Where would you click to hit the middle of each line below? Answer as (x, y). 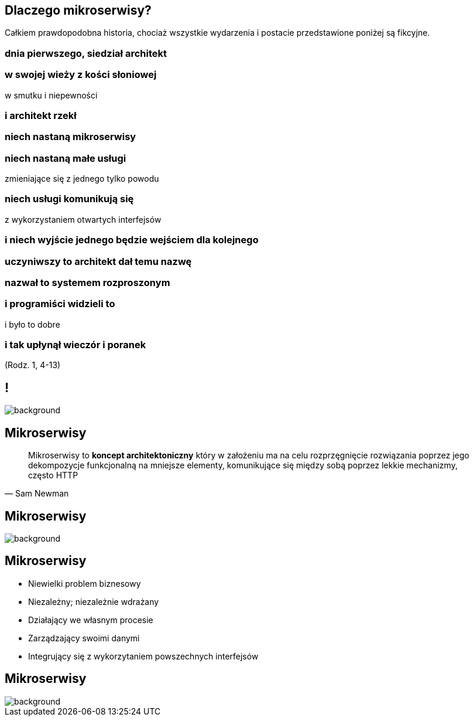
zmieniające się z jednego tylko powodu (82, 179)
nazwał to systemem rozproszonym (87, 282)
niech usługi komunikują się (69, 199)
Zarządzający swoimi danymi (84, 638)
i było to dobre (32, 324)
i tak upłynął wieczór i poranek (75, 345)
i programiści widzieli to (60, 304)
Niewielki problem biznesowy (85, 583)
